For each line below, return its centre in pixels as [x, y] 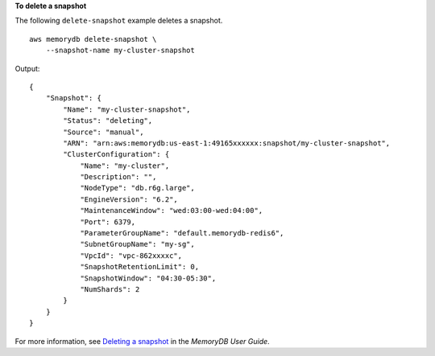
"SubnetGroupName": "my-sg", [137, 244]
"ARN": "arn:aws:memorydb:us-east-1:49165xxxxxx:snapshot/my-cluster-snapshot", [227, 143]
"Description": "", [118, 177]
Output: [27, 68]
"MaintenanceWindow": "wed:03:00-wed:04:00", [172, 211]
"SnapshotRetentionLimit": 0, [140, 267]
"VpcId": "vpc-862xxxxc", [131, 256]
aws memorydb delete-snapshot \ [93, 39]
